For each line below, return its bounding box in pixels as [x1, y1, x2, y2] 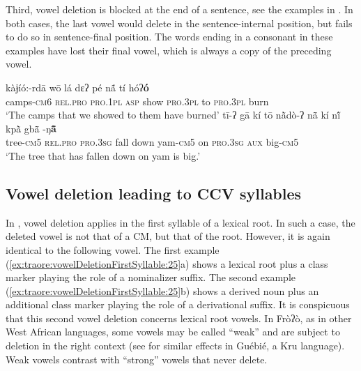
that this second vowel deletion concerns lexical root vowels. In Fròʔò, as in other [6, 310, 352, 325]
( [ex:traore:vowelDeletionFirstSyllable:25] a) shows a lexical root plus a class [6, 256, 328, 271]
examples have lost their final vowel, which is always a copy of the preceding [6, 43, 332, 57]
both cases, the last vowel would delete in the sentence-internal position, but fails [6, 15, 353, 30]
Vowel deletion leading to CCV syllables [6, 182, 302, 204]
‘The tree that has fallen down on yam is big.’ [6, 148, 201, 162]
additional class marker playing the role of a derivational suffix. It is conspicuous [6, 297, 350, 312]
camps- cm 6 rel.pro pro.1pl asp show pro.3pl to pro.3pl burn [6, 93, 269, 108]
